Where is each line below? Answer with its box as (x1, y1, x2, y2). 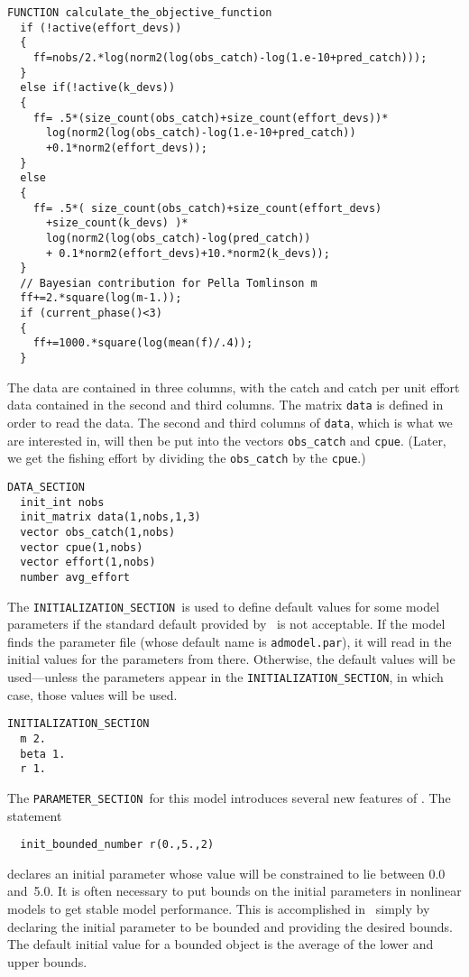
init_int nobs (20, 495, 105, 509)
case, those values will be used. (7, 685, 178, 704)
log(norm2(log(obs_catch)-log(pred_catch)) (45, 231, 311, 244)
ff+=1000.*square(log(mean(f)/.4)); (32, 336, 253, 350)
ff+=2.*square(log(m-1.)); (20, 291, 182, 305)
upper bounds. (7, 952, 87, 971)
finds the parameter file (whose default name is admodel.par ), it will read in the (7, 631, 452, 650)
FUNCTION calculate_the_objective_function (7, 6, 272, 19)
